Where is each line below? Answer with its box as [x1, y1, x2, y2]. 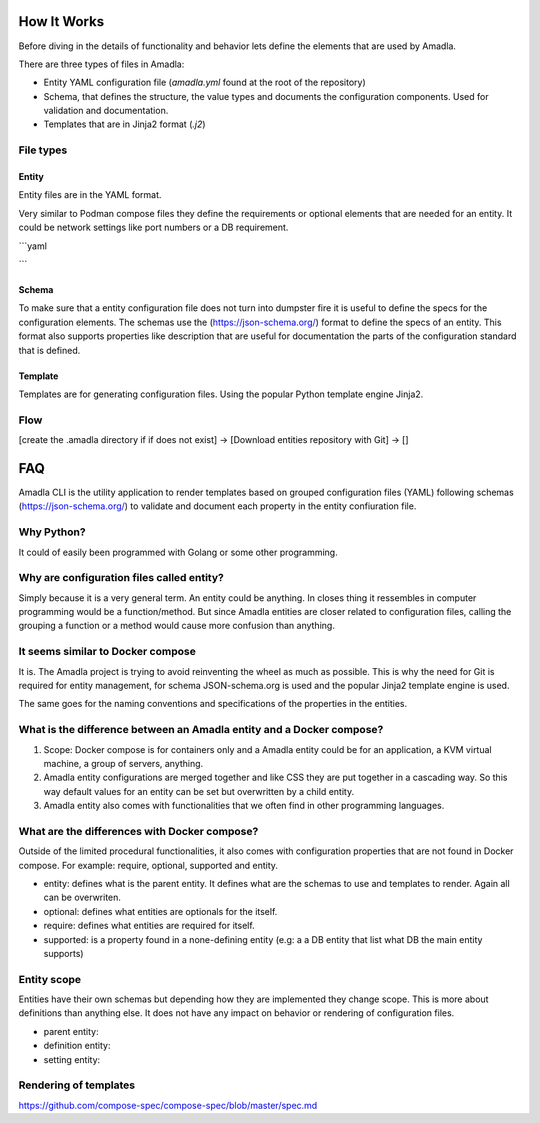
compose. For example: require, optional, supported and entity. [18, 859, 279, 871]
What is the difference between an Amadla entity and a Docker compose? [18, 723, 384, 737]
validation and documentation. [43, 105, 169, 117]
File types [18, 143, 68, 157]
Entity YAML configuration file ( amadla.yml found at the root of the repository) [43, 76, 367, 89]
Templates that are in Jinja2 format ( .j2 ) [43, 118, 206, 130]
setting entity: [43, 1053, 101, 1065]
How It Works [18, 13, 105, 30]
